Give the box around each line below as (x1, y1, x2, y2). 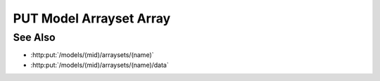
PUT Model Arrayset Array (13, 11, 171, 26)
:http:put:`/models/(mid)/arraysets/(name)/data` (30, 61, 169, 69)
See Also (13, 31, 56, 44)
